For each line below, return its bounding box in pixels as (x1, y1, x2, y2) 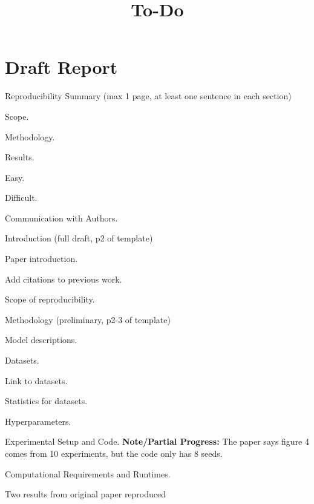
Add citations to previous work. (5, 272, 122, 285)
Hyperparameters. (5, 414, 71, 427)
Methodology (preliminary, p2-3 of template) (5, 313, 171, 326)
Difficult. (5, 191, 38, 204)
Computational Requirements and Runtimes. (5, 467, 171, 480)
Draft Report (5, 54, 118, 79)
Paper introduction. (5, 252, 78, 265)
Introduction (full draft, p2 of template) (5, 232, 153, 244)
